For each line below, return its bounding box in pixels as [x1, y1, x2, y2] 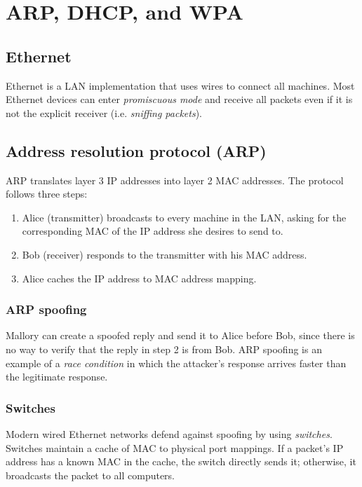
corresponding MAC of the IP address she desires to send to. [22, 224, 283, 238]
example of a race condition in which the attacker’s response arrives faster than [6, 355, 347, 370]
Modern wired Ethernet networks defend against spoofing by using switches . [6, 426, 333, 441]
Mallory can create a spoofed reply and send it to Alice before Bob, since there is [6, 328, 355, 343]
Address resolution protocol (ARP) [6, 139, 267, 161]
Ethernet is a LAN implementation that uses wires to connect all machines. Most [6, 78, 355, 92]
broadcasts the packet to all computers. [6, 467, 175, 482]
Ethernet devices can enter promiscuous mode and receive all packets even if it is [6, 92, 353, 107]
